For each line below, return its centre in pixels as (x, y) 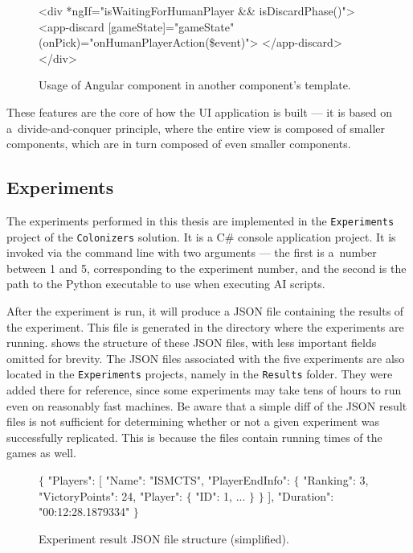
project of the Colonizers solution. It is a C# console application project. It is (201, 236)
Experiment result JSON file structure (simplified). (164, 538)
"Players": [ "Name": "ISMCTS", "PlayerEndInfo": (169, 480)
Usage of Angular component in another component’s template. (195, 85)
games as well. (41, 453)
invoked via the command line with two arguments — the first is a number (192, 252)
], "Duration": (301, 495)
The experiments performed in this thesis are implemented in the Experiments (200, 220)
